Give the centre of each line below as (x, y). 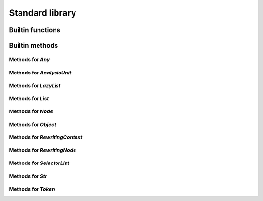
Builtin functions (35, 30)
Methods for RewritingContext (46, 137)
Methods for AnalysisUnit (40, 73)
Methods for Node (31, 111)
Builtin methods (34, 46)
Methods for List (29, 98)
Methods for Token (32, 189)
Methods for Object (32, 124)
